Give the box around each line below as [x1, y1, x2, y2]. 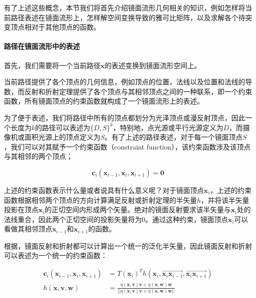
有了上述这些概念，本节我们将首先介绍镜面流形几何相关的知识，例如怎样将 [4, 2, 245, 12]
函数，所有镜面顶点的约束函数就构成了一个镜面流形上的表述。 [4, 96, 204, 106]
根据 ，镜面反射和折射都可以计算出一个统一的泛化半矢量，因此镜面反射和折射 [4, 240, 252, 251]
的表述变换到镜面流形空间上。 [104, 60, 201, 70]
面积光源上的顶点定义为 [24, 132, 100, 142]
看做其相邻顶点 [4, 223, 52, 234]
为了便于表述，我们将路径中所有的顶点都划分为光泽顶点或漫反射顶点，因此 [4, 112, 245, 122]
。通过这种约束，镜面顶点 [145, 214, 228, 224]
